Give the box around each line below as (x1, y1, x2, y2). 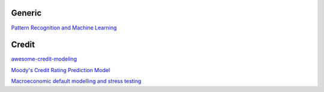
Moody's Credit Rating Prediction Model (11, 66, 110, 73)
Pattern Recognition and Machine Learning (11, 24, 117, 31)
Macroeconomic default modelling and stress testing (11, 78, 142, 85)
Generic (11, 8, 42, 18)
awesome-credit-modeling (11, 55, 77, 63)
